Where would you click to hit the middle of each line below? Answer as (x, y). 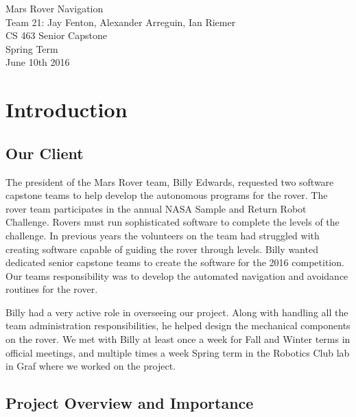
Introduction (67, 109)
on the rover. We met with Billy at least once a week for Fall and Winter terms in (178, 339)
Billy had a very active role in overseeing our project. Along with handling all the (177, 312)
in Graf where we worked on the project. (91, 366)
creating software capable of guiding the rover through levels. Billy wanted (162, 249)
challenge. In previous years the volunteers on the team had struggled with (163, 235)
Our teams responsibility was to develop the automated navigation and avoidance (177, 275)
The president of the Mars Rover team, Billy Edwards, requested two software (170, 181)
